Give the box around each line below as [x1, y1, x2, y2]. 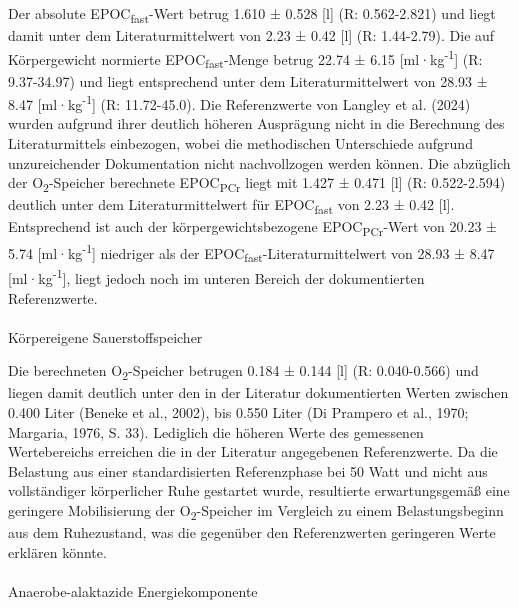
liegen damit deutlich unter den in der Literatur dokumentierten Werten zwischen [8, 382, 509, 403]
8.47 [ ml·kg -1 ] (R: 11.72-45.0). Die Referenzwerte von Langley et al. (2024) [8, 91, 471, 114]
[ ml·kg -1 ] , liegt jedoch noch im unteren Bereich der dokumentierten [8, 265, 425, 288]
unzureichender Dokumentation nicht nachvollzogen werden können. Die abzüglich [8, 152, 511, 173]
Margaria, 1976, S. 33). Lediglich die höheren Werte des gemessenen [8, 421, 424, 442]
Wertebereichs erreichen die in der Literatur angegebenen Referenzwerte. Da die [8, 441, 498, 462]
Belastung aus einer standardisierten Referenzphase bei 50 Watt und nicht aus [8, 460, 488, 481]
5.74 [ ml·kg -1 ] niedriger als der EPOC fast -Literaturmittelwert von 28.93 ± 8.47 [8, 239, 495, 265]
